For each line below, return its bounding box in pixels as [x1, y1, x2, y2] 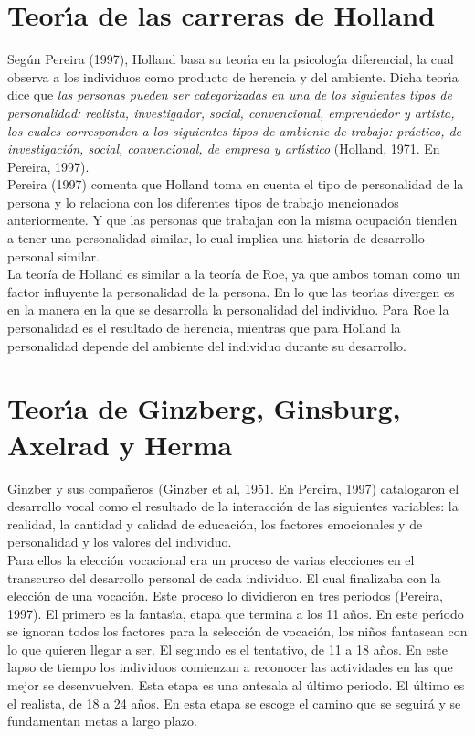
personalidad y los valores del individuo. [7, 532, 232, 551]
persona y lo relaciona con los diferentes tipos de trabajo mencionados [7, 192, 399, 211]
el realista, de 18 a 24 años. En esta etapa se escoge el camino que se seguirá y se [7, 693, 461, 712]
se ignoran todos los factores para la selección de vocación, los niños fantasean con [7, 622, 468, 641]
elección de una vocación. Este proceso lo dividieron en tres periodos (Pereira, [7, 586, 443, 605]
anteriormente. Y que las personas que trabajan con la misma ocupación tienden [7, 210, 458, 229]
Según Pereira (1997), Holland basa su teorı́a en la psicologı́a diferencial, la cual [7, 49, 454, 69]
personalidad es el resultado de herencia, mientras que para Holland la [7, 318, 401, 337]
